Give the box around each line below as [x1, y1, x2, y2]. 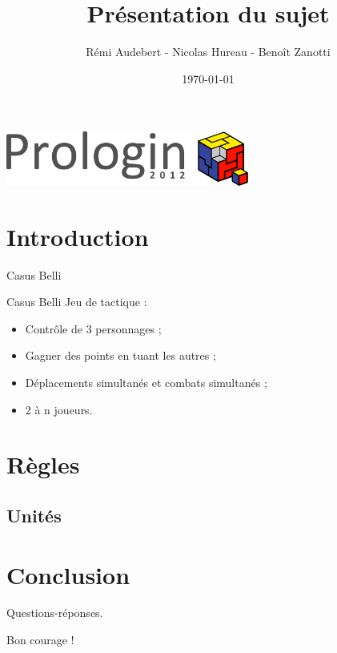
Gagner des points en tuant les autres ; [25, 347, 216, 364]
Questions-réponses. [6, 604, 103, 621]
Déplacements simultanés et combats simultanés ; [25, 374, 267, 391]
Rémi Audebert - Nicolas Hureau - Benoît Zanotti [86, 43, 331, 60]
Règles [6, 448, 80, 481]
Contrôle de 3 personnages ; [25, 320, 162, 337]
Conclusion [6, 558, 130, 591]
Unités [6, 502, 62, 527]
